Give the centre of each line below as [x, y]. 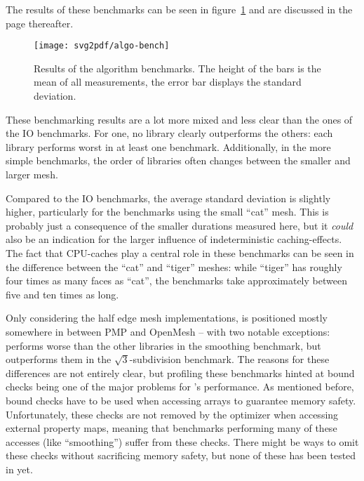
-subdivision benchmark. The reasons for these [229, 359]
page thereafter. [40, 23]
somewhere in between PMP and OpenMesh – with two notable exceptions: [168, 331]
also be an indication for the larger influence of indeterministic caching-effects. [174, 239]
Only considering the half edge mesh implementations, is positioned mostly [167, 318]
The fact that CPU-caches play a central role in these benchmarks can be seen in [180, 252]
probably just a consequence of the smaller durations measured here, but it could [180, 225]
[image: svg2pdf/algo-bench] [102, 46]
